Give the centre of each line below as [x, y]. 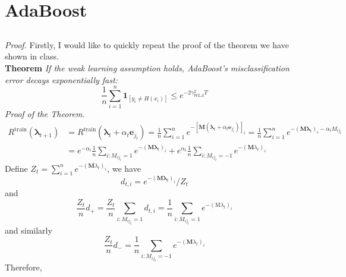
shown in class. [32, 56]
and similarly [29, 230]
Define [16, 168]
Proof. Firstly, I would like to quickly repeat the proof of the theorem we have [147, 44]
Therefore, [23, 267]
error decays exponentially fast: [61, 79]
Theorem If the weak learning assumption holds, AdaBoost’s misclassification [147, 67]
